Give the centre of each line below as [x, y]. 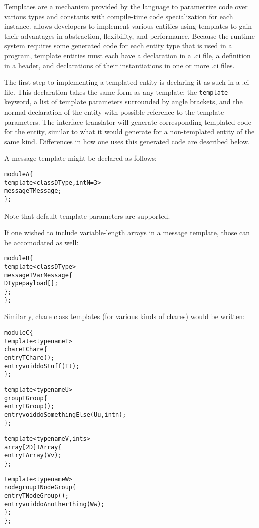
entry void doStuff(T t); [42, 366]
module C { [19, 332]
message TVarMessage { [38, 275]
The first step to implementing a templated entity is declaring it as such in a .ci [127, 82]
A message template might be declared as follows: [81, 158]
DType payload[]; [31, 284]
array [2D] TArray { [33, 447]
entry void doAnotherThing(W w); [54, 504]
